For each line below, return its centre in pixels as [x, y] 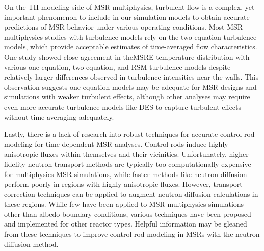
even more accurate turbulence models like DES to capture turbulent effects [123, 106]
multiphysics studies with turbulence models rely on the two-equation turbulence [130, 36]
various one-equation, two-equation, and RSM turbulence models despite [117, 67]
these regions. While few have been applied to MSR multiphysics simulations [124, 204]
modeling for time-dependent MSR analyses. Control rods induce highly [116, 144]
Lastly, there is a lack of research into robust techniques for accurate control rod [129, 134]
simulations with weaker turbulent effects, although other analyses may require [127, 97]
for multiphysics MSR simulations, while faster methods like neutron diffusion [126, 174]
